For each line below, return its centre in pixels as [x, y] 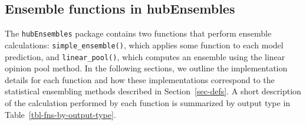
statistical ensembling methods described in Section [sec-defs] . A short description [153, 91]
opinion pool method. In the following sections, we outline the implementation [146, 68]
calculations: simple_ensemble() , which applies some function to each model [144, 45]
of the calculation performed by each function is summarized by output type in [148, 102]
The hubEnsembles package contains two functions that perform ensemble [138, 33]
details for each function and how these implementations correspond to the [140, 79]
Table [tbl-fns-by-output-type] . [60, 114]
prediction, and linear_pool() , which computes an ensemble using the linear [145, 56]
